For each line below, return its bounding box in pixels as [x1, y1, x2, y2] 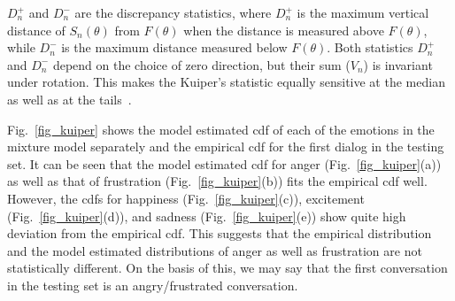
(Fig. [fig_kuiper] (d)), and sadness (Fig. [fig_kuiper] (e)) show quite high [7, 206, 406, 225]
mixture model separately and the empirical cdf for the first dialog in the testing [7, 137, 444, 156]
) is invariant [363, 55, 433, 73]
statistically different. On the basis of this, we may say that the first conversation [7, 259, 448, 277]
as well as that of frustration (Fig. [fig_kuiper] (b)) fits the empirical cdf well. [7, 172, 428, 190]
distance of [7, 20, 66, 39]
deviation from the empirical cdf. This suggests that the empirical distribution [7, 224, 432, 243]
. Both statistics [327, 38, 413, 57]
